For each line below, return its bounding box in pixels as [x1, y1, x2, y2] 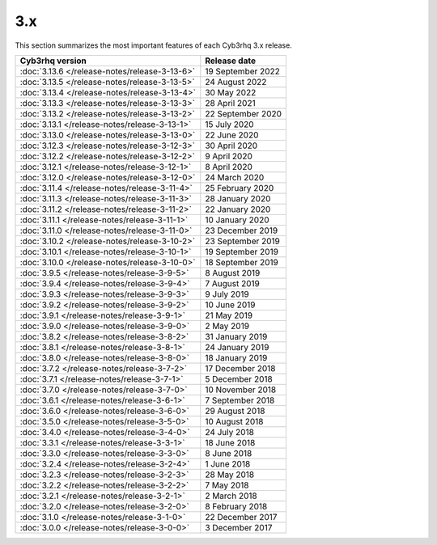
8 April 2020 [205, 161, 252, 172]
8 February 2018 [205, 501, 268, 512]
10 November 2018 [205, 384, 277, 395]
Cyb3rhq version [19, 55, 87, 66]
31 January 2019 [205, 331, 268, 342]
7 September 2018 [205, 395, 275, 406]
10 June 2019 [205, 299, 256, 311]
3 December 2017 [205, 522, 273, 533]
